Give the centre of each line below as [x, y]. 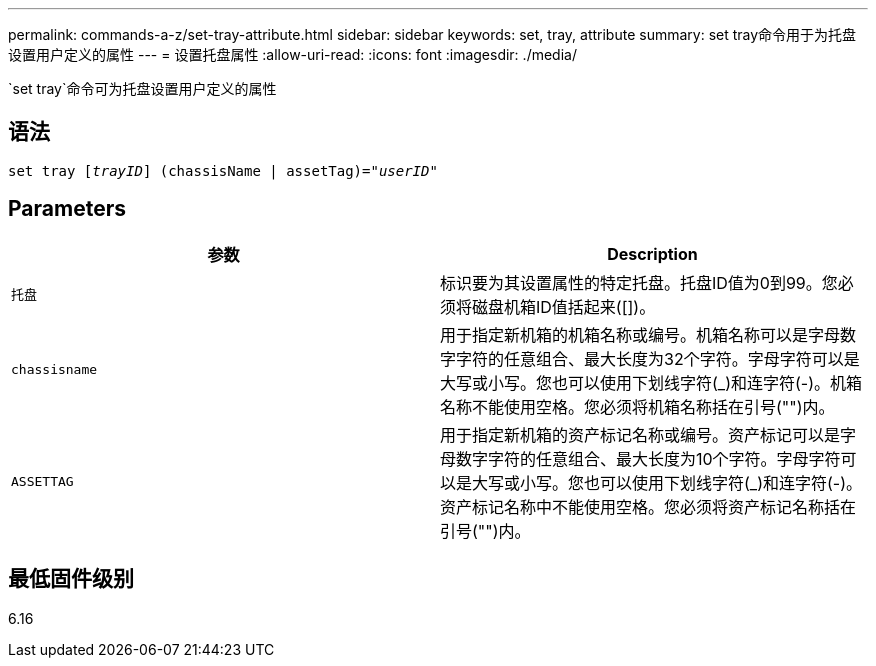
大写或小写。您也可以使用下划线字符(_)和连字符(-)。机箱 [651, 382]
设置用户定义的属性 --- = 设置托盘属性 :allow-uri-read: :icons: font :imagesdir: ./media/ [292, 54]
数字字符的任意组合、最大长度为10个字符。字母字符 [648, 458]
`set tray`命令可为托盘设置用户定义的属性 [142, 88]
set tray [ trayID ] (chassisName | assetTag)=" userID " [223, 170]
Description [652, 253]
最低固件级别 [71, 579]
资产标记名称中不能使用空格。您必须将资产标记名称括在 [648, 506]
